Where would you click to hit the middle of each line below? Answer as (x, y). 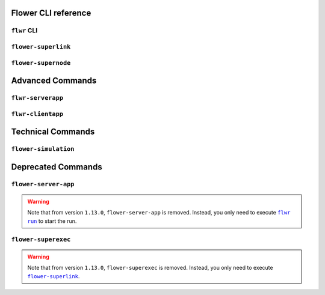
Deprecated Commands (57, 167)
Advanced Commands (54, 81)
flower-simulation (43, 149)
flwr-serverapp (37, 98)
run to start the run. (52, 221)
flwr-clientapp (37, 114)
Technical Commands (53, 132)
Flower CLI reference (51, 13)
